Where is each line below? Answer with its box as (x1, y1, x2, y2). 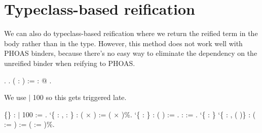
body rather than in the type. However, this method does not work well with (4, 38, 243, 48)
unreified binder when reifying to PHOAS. (4, 57, 135, 68)
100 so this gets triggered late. (32, 92, 127, 103)
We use (4, 92, 26, 103)
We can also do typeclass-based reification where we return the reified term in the (4, 28, 258, 39)
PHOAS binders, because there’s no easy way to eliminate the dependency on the (4, 48, 257, 58)
